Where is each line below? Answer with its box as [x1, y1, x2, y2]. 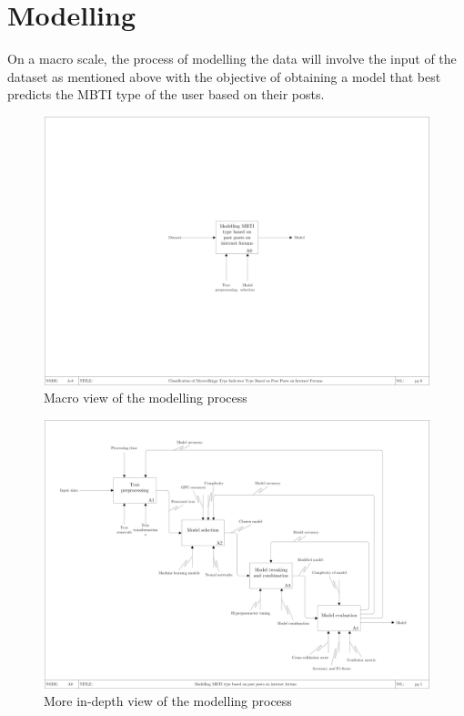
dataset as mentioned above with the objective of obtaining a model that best [7, 66, 441, 86]
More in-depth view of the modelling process [44, 691, 292, 711]
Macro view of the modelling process [44, 388, 247, 407]
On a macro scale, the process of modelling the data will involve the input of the [7, 49, 457, 68]
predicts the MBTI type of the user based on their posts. [7, 85, 325, 104]
